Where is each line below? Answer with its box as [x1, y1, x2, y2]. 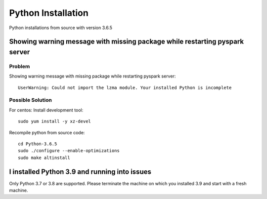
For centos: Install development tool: [9, 107, 84, 113]
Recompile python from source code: [9, 129, 85, 135]
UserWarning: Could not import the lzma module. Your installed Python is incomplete [18, 84, 232, 90]
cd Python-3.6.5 [18, 141, 57, 147]
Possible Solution [9, 97, 52, 104]
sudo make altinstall [18, 155, 70, 160]
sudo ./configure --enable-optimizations [18, 148, 120, 154]
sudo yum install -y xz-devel [18, 119, 91, 124]
